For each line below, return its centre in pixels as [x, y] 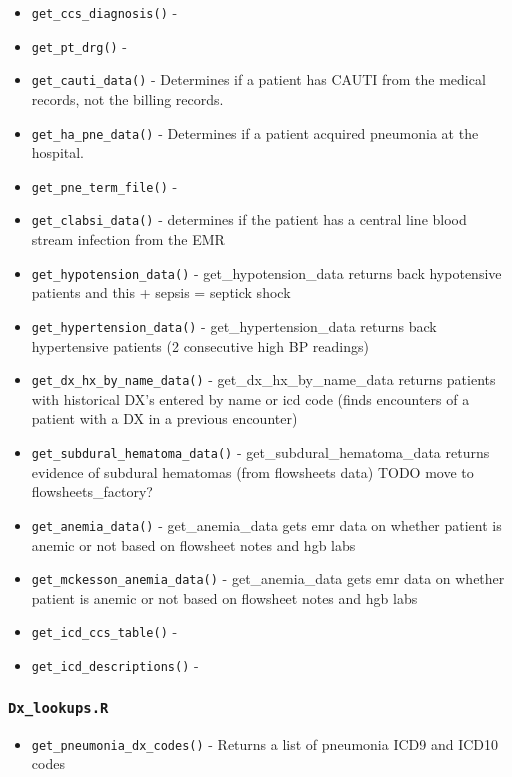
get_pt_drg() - [79, 45]
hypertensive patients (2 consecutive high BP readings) [200, 345]
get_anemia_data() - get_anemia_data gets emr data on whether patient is [266, 524]
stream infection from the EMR [128, 239]
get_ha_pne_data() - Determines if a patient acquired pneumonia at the [255, 132]
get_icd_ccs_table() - [104, 631]
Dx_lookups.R [58, 707]
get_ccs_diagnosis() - [104, 12]
